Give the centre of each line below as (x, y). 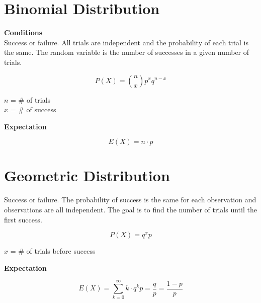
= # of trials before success (53, 251)
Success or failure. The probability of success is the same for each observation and (130, 200)
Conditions (23, 32)
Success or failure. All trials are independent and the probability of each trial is (126, 42)
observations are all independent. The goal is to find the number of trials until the (130, 209)
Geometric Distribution (87, 175)
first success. (23, 219)
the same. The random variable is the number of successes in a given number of (127, 52)
